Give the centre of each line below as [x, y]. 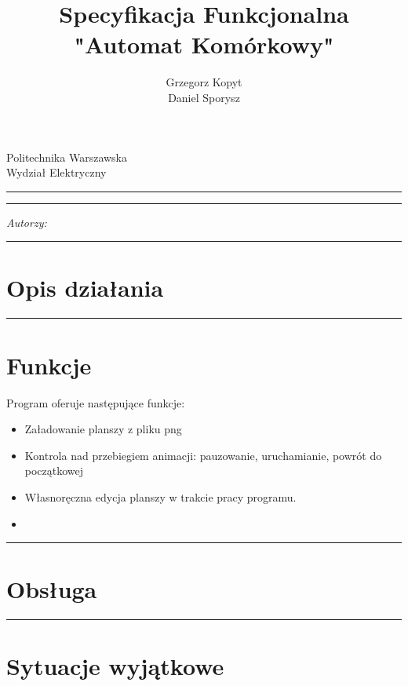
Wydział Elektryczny [56, 172]
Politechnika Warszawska [67, 157]
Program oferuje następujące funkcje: [96, 402]
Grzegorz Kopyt [204, 82]
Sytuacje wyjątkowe [115, 666]
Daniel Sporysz [204, 97]
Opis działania [85, 288]
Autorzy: [27, 222]
